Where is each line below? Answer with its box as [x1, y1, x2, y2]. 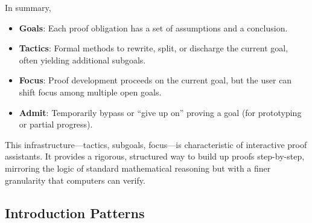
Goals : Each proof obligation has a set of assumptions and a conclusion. [19, 21, 288, 34]
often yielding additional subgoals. [19, 53, 146, 66]
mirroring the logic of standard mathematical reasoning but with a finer [5, 161, 271, 174]
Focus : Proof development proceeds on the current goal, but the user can [19, 74, 292, 86]
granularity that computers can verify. [5, 173, 145, 186]
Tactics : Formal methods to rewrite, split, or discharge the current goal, [19, 42, 288, 54]
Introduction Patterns [5, 203, 145, 222]
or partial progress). [19, 118, 93, 131]
